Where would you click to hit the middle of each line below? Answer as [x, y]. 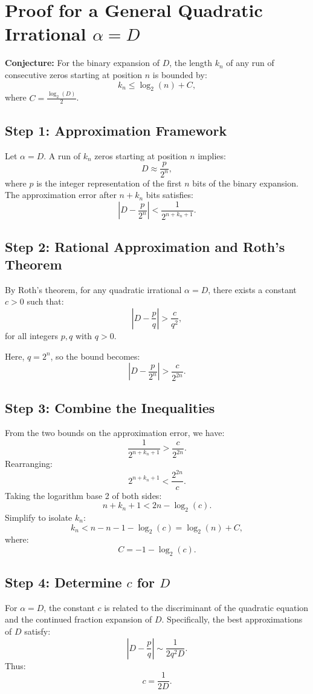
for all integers [32, 335]
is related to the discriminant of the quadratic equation [206, 607]
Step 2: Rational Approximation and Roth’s [145, 246]
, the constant [69, 607]
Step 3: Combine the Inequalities [110, 407]
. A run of [62, 155]
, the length [191, 63]
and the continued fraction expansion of [79, 619]
